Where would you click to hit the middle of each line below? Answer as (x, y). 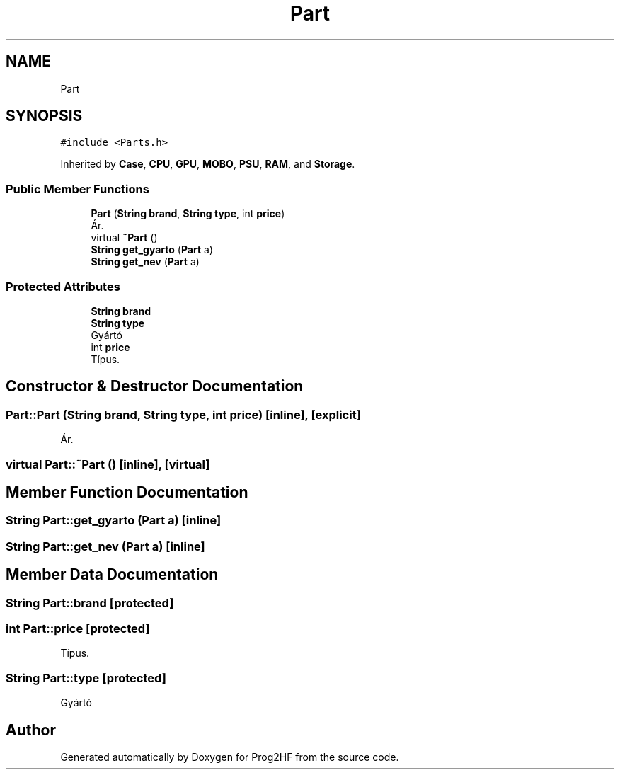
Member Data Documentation (112, 575)
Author (31, 730)
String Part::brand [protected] (90, 603)
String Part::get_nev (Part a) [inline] (105, 546)
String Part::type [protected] (86, 678)
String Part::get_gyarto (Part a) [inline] (114, 521)
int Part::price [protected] (78, 628)
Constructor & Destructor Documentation (155, 386)
